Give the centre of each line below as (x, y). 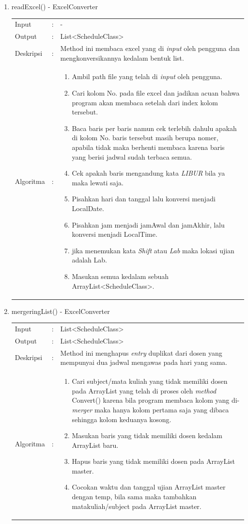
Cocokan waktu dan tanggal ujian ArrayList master (149, 487)
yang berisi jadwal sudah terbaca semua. (132, 156)
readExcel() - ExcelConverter (55, 6)
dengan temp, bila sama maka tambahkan (134, 497)
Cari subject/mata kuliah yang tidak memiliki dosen (150, 381)
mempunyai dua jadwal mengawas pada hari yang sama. (144, 362)
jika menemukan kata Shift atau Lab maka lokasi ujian (153, 250)
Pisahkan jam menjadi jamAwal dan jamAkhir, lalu (148, 224)
